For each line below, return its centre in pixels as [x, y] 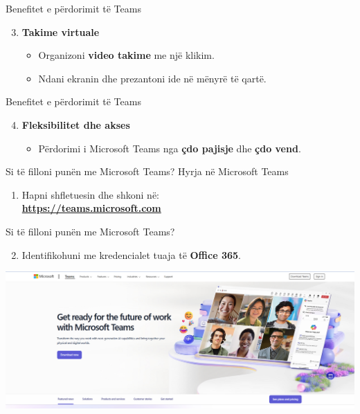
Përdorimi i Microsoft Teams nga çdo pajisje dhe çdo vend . [170, 148]
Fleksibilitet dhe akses [76, 124]
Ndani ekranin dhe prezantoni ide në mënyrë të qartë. [152, 78]
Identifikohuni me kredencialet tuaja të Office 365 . [131, 254]
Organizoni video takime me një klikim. [126, 55]
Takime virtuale [61, 31]
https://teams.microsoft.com [91, 208]
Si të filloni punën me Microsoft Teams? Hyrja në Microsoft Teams [147, 171]
